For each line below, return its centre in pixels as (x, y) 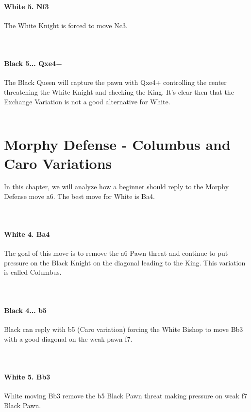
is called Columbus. (33, 272)
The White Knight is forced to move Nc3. (66, 25)
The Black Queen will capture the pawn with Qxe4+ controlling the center (115, 82)
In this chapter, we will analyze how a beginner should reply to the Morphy (117, 187)
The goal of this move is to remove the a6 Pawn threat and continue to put (116, 253)
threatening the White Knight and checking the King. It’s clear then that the (119, 91)
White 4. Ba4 (27, 234)
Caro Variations (58, 163)
